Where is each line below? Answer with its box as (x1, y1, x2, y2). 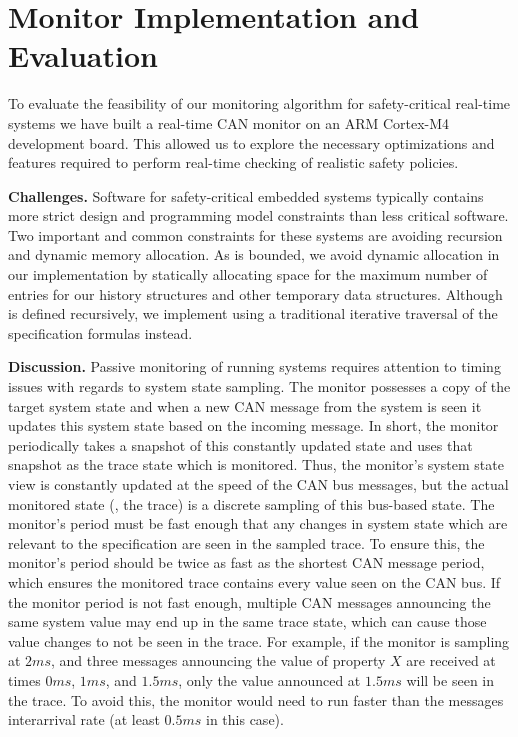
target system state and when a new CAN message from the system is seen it (8, 395, 482, 416)
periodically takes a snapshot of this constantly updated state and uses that (8, 434, 473, 455)
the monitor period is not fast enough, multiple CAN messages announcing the (8, 591, 491, 612)
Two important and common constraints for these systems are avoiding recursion (8, 224, 503, 245)
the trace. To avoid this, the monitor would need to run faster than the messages (8, 689, 504, 710)
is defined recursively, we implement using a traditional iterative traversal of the (8, 303, 498, 324)
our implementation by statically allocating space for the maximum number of (8, 264, 488, 285)
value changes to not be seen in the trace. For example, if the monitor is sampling (8, 630, 510, 651)
